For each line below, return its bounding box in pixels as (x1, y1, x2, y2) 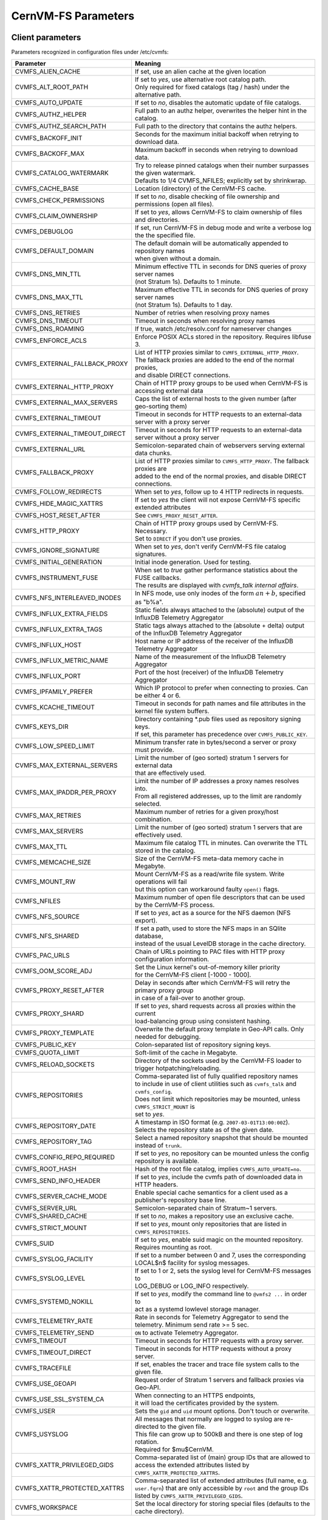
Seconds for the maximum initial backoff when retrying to (134, 130, 299, 139)
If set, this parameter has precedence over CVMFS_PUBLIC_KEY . (134, 730, 308, 738)
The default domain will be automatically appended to (134, 239, 289, 247)
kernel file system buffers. (134, 706, 210, 715)
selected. (134, 800, 162, 808)
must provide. (134, 745, 174, 754)
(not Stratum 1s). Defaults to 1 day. (134, 301, 233, 309)
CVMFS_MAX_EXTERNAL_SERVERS (15, 761, 118, 769)
